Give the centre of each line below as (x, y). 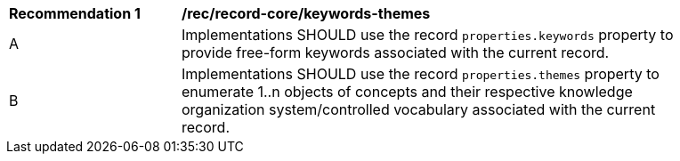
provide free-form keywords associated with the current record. (396, 52)
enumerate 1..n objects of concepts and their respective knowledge (407, 92)
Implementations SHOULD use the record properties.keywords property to (428, 35)
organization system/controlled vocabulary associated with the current (419, 109)
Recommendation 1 (75, 13)
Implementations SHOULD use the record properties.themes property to (421, 74)
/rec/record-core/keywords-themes (306, 13)
